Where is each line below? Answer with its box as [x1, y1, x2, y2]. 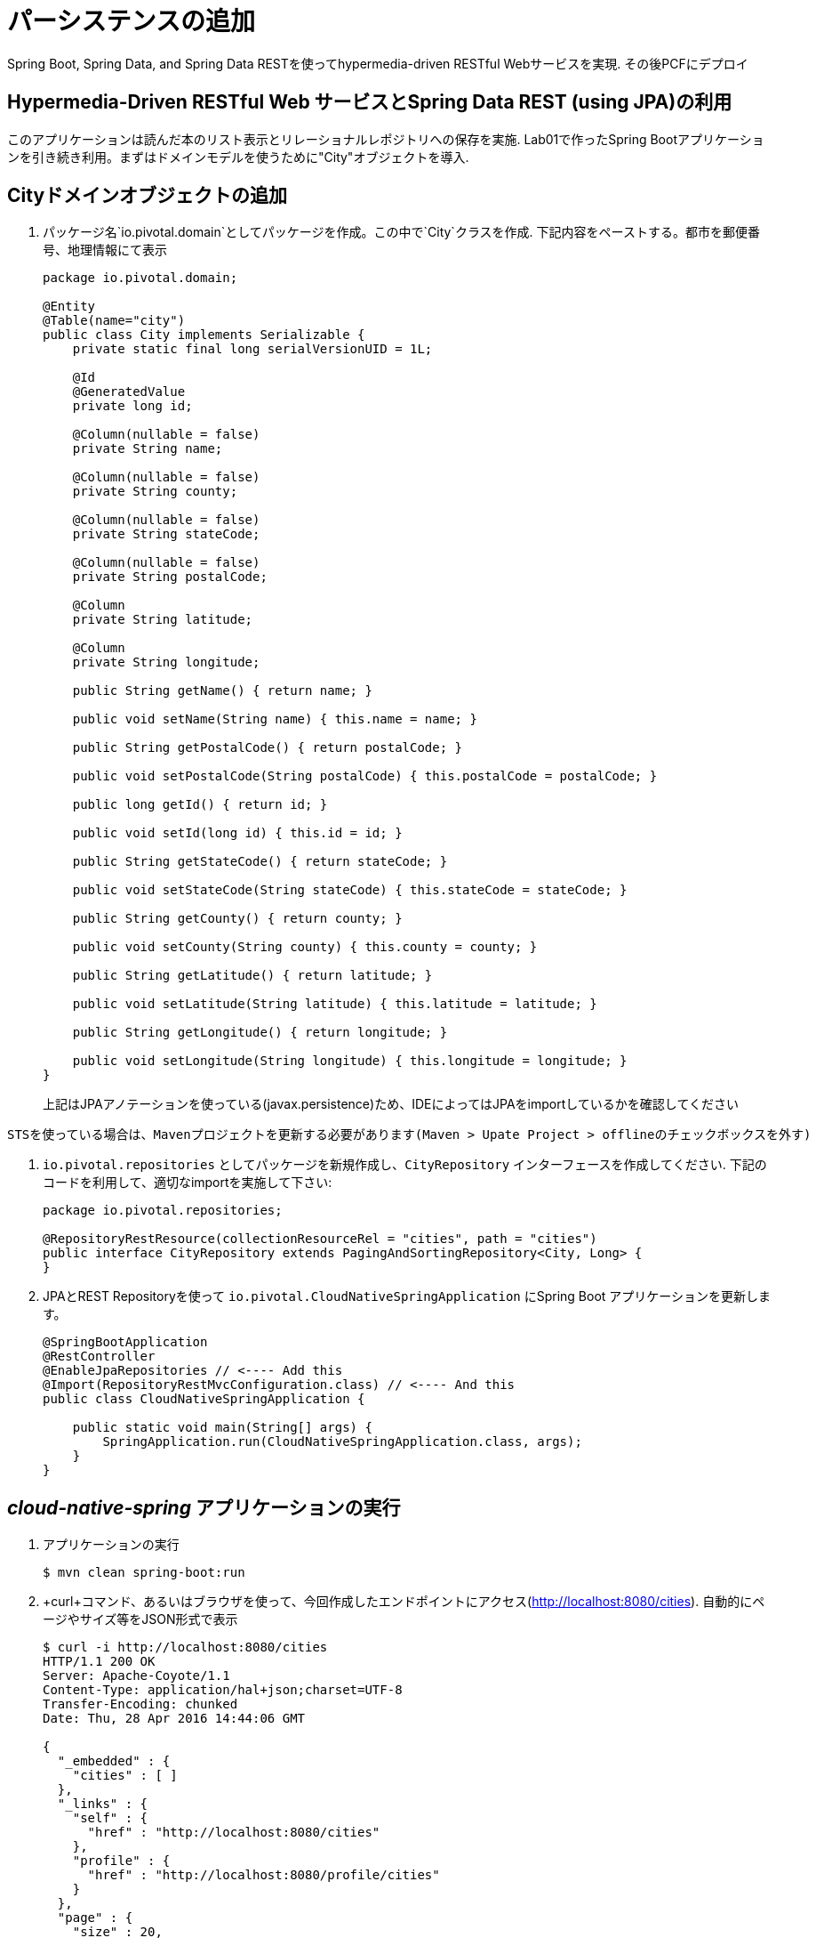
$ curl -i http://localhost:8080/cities [43, 1640, 328, 1655]
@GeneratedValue [72, 384, 186, 400]
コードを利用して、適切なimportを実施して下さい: [43, 1175, 332, 1191]
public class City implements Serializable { [43, 327, 365, 343]
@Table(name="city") [43, 313, 186, 328]
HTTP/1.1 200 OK [43, 1654, 156, 1669]
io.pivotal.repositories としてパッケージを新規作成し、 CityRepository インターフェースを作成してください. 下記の [43, 1157, 767, 1173]
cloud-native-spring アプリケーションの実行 [7, 1496, 401, 1519]
